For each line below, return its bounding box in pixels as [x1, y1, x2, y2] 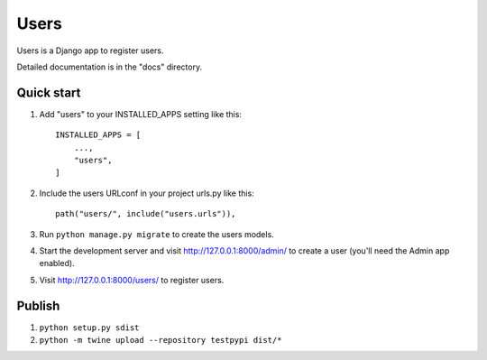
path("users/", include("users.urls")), [55, 208, 236, 219]
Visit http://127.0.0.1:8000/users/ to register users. [39, 274, 225, 285]
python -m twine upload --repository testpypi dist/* [39, 335, 282, 346]
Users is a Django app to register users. [16, 45, 164, 56]
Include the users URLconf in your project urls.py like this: [39, 188, 254, 198]
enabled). [39, 258, 76, 269]
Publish [16, 298, 60, 313]
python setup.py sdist [39, 322, 140, 333]
